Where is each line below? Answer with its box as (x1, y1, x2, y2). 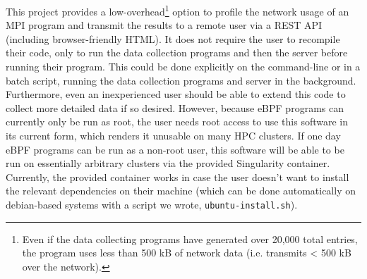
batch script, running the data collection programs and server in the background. (6, 73, 356, 87)
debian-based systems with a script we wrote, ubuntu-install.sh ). (6, 197, 298, 211)
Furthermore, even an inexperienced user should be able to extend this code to (6, 87, 346, 101)
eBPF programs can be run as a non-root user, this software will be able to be (6, 142, 344, 156)
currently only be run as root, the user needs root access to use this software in (6, 114, 349, 129)
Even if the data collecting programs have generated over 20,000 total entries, (22, 231, 358, 246)
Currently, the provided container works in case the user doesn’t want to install (6, 169, 349, 184)
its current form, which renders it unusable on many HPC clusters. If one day (6, 128, 341, 142)
